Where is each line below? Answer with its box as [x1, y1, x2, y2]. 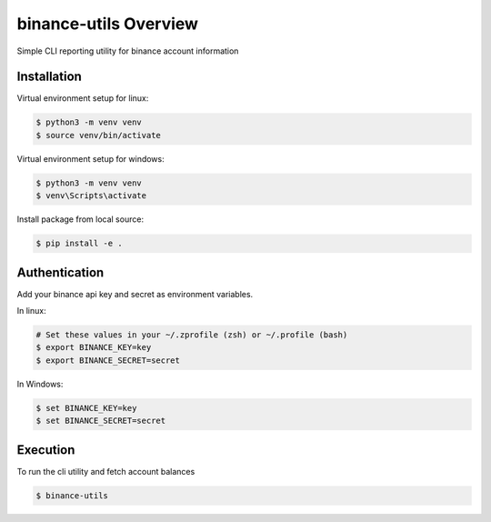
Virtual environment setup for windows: [16, 153, 165, 164]
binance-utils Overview [16, 14, 199, 34]
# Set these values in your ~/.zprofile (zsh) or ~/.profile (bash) [35, 330, 348, 340]
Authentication [16, 265, 105, 280]
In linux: [16, 306, 46, 316]
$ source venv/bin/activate [35, 130, 161, 140]
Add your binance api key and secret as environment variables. [16, 288, 254, 299]
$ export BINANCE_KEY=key [35, 342, 152, 353]
